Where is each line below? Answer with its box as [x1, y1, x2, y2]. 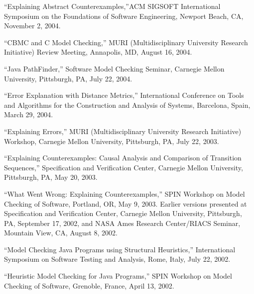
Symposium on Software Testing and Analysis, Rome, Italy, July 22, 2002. [4, 254, 231, 264]
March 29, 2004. [4, 109, 53, 120]
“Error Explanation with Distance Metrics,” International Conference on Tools [4, 90, 244, 100]
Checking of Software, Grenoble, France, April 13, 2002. [4, 280, 174, 291]
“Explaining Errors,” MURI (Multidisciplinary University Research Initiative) [4, 126, 242, 136]
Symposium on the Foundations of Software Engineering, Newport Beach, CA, [4, 10, 244, 21]
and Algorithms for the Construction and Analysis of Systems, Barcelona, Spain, [4, 99, 251, 110]
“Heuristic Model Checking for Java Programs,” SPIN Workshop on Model [4, 271, 232, 281]
